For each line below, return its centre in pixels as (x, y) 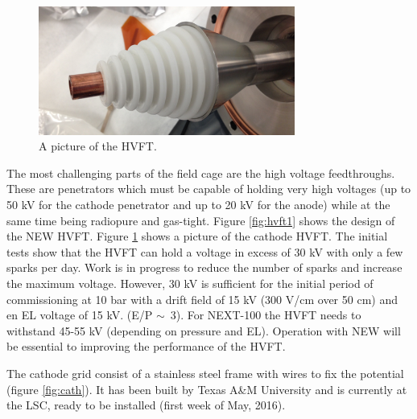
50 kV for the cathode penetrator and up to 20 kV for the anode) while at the (198, 204)
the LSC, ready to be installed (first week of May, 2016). (146, 405)
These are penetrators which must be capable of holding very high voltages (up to (209, 189)
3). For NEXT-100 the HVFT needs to (266, 315)
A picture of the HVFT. (98, 146)
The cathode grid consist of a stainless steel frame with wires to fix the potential (205, 373)
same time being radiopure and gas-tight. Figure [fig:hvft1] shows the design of (201, 220)
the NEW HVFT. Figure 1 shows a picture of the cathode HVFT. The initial (197, 236)
